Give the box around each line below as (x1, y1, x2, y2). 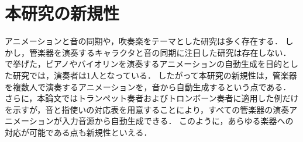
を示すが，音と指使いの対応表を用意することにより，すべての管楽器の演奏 (5, 103, 290, 115)
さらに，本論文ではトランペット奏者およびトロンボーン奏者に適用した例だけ (5, 92, 299, 104)
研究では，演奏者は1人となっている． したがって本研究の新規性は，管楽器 (12, 69, 297, 81)
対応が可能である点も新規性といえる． (5, 126, 152, 138)
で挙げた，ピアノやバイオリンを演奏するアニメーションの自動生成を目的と (5, 58, 290, 70)
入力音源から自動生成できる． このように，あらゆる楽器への (61, 115, 294, 127)
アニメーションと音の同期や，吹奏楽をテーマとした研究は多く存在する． (5, 35, 283, 47)
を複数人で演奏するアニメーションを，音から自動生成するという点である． (5, 80, 291, 93)
